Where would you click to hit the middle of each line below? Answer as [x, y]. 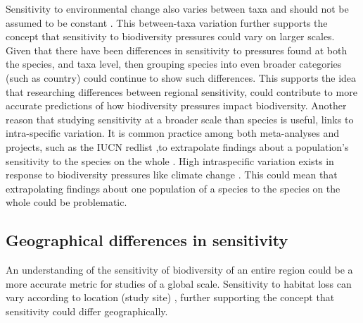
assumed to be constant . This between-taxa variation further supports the [167, 22]
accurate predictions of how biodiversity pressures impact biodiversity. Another [176, 105]
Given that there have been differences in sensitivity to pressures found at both [177, 50]
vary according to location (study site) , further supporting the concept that [170, 297]
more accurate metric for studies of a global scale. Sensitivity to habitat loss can [179, 283]
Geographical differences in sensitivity [147, 240]
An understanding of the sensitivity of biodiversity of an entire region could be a [179, 270]
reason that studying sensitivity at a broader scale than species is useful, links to [180, 119]
